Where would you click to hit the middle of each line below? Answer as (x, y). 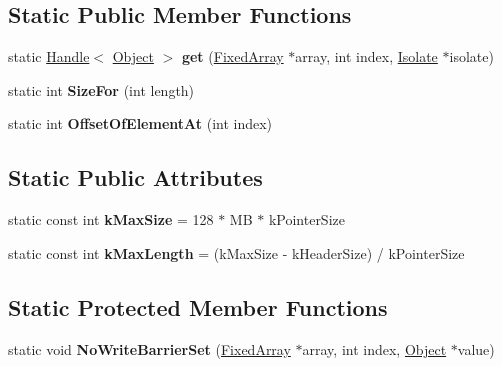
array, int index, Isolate (366, 56)
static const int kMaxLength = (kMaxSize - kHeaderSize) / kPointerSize (236, 252)
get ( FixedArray (232, 56)
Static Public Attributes (135, 177)
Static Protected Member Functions (198, 306)
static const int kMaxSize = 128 (111, 219)
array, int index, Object (374, 348)
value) (476, 348)
